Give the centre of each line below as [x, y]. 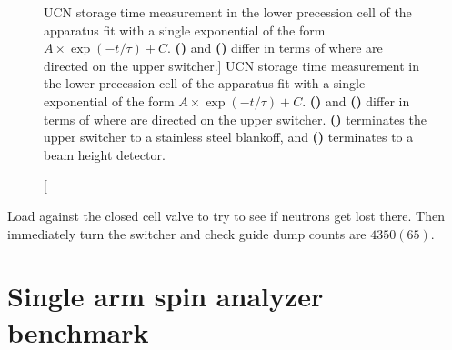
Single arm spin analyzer [166, 296]
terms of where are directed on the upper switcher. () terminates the [235, 119]
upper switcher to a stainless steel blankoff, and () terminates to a [229, 137]
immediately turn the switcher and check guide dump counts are [187, 233]
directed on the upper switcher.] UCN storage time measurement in [232, 65]
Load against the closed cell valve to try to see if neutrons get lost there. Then [226, 215]
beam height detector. [105, 154]
